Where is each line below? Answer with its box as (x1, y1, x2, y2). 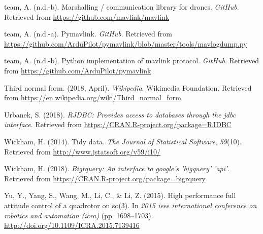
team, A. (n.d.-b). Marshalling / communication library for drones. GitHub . (4, 2, 239, 12)
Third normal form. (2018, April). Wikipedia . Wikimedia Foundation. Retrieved (4, 82, 252, 93)
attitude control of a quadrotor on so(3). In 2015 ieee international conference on (4, 200, 257, 210)
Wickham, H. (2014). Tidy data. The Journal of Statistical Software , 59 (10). (4, 136, 242, 146)
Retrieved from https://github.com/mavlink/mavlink (4, 11, 170, 22)
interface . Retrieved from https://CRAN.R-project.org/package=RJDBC (4, 119, 232, 130)
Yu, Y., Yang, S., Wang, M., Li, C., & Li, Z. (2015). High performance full (4, 190, 236, 201)
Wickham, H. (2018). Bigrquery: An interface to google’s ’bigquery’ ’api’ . (4, 163, 230, 174)
